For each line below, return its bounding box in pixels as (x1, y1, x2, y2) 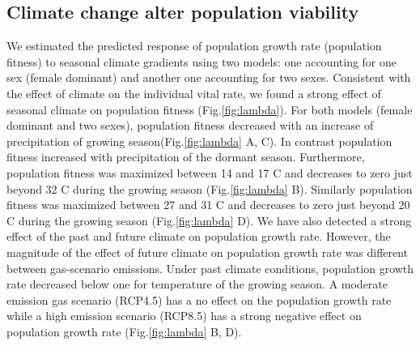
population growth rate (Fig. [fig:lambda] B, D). (6, 323, 242, 340)
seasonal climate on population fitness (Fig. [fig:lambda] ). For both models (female (6, 100, 413, 117)
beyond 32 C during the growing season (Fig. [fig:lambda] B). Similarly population (6, 180, 413, 197)
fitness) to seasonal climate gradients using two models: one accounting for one (6, 53, 397, 70)
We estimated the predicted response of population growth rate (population (6, 37, 382, 54)
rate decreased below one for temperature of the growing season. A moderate (6, 276, 388, 293)
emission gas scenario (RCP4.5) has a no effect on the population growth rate (6, 291, 392, 308)
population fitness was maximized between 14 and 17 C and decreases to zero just (6, 164, 413, 181)
